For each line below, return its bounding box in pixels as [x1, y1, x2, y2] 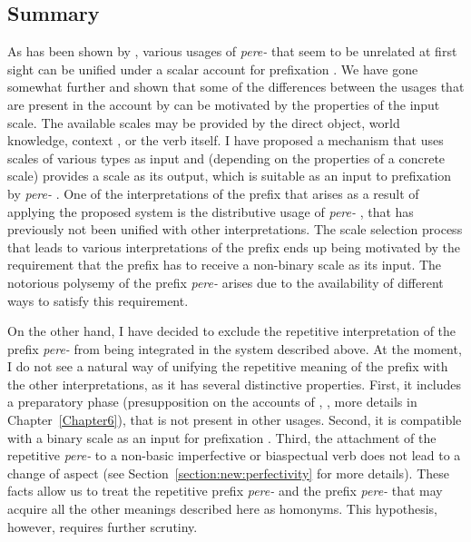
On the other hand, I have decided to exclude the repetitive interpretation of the [7, 321, 456, 340]
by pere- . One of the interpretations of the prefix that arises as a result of [7, 183, 419, 202]
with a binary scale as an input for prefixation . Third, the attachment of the [7, 428, 437, 447]
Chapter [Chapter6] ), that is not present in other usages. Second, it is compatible [7, 410, 462, 429]
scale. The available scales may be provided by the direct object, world [7, 113, 400, 132]
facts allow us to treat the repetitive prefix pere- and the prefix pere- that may [7, 481, 443, 500]
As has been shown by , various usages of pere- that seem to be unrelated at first [7, 42, 457, 61]
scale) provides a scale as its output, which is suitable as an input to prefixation [7, 166, 452, 185]
